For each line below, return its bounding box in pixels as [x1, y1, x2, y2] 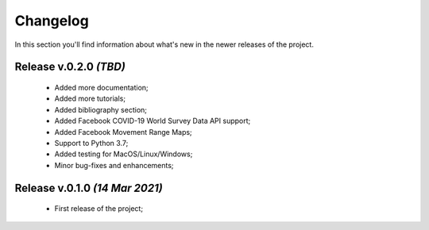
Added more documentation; [54, 82, 149, 92]
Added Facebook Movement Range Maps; [54, 127, 192, 136]
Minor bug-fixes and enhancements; [54, 160, 174, 170]
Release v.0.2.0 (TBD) [14, 60, 126, 74]
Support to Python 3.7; [54, 138, 129, 148]
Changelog [14, 12, 89, 29]
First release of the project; [54, 204, 143, 213]
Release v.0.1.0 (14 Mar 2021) [14, 181, 163, 194]
